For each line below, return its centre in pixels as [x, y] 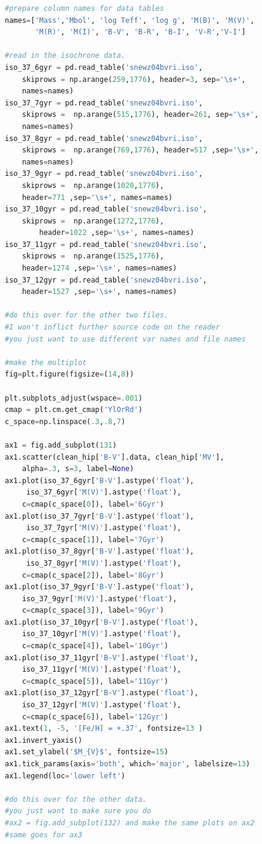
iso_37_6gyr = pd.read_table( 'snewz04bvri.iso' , [104, 67]
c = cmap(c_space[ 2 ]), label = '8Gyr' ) [93, 575]
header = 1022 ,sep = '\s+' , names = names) [117, 233]
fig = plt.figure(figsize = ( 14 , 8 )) [69, 374]
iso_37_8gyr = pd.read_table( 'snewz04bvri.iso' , [104, 138]
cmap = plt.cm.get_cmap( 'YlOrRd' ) [74, 410]
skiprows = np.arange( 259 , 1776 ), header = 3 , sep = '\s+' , [134, 79]
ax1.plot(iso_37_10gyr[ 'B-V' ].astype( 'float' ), [102, 622]
